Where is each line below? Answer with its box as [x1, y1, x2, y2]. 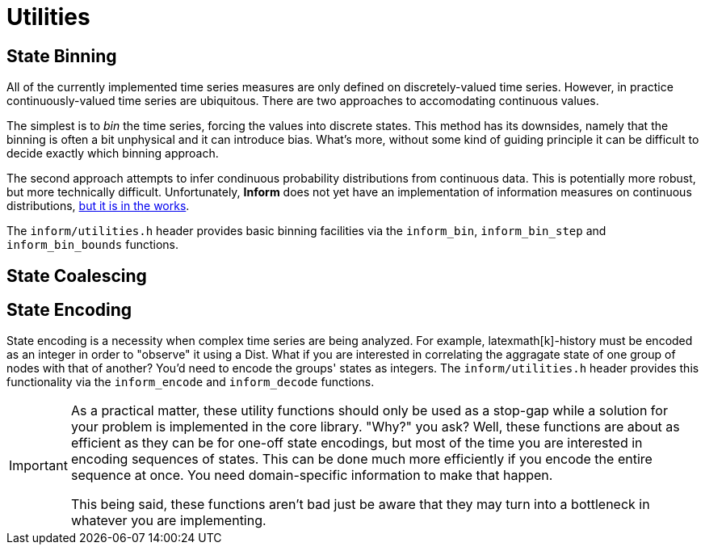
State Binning [6, 45, 117, 66]
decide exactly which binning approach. [6, 146, 219, 161]
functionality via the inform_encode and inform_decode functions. [6, 375, 375, 389]
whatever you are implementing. [70, 512, 266, 529]
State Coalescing [6, 265, 147, 286]
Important [9, 457, 68, 474]
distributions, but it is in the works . [6, 199, 190, 213]
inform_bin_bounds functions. [6, 238, 179, 252]
